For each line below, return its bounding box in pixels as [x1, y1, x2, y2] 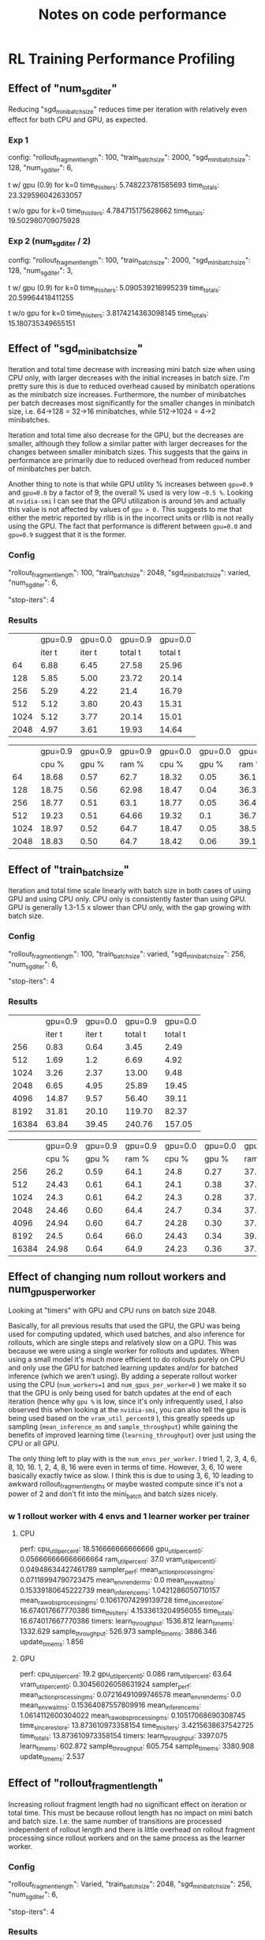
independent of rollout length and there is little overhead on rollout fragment [8, 1824, 256, 1834]
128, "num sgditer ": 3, [8, 265, 73, 277]
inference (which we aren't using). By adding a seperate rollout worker [8, 1371, 238, 1381]
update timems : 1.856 [19, 1636, 84, 1648]
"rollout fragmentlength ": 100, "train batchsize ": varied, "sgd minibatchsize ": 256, [8, 949, 246, 961]
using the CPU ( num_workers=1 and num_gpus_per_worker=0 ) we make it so [8, 1379, 247, 1389]
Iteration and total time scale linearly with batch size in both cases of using [8, 886, 251, 896]
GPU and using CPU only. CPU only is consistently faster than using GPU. [8, 894, 247, 904]
